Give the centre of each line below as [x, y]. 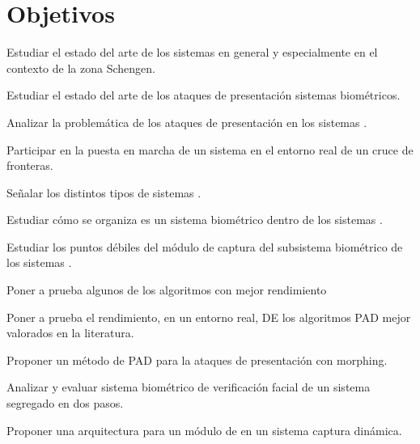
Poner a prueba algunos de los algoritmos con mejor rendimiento [167, 290]
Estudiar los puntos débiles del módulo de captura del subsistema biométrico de [205, 246]
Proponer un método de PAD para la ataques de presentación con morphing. [197, 359]
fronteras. [30, 165]
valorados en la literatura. [70, 333]
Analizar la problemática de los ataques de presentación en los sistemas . [187, 122]
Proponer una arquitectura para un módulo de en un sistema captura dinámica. [204, 430]
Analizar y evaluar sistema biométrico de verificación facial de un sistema [189, 387]
